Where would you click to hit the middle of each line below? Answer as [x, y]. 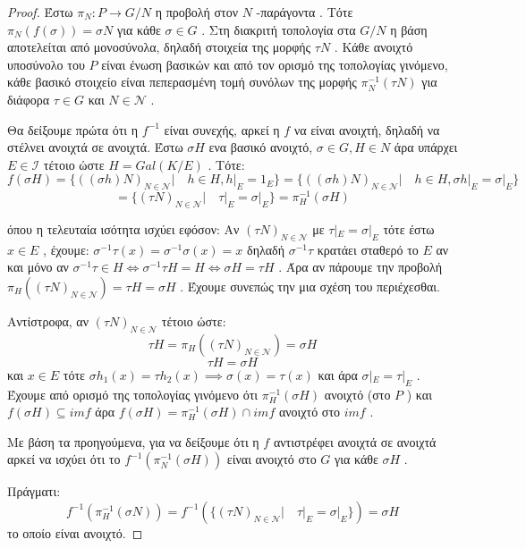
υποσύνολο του [46, 64]
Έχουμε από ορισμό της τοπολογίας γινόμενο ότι [133, 394]
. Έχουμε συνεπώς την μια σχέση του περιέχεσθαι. [310, 286]
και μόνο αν [38, 267]
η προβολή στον [196, 12]
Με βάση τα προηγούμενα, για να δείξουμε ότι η [133, 441]
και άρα [338, 374]
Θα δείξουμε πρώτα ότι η [73, 129]
